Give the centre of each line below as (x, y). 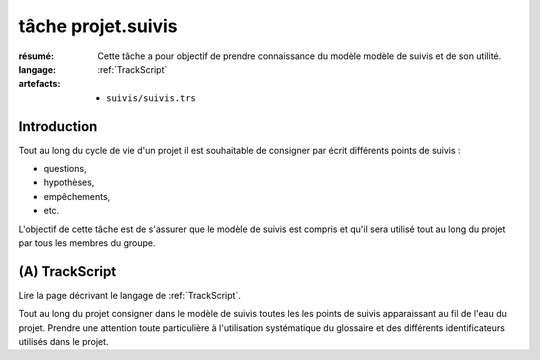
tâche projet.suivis (98, 26)
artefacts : (39, 84)
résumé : (36, 56)
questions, (65, 169)
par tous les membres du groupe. (87, 242)
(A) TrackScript (67, 271)
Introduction (58, 126)
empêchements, (77, 196)
